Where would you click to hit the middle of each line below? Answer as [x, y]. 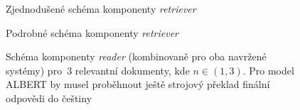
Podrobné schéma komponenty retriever [92, 32]
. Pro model [268, 70]
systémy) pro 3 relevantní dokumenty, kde [98, 70]
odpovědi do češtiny [49, 98]
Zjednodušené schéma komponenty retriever [101, 9]
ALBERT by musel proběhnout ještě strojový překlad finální [138, 84]
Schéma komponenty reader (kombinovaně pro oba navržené [136, 56]
